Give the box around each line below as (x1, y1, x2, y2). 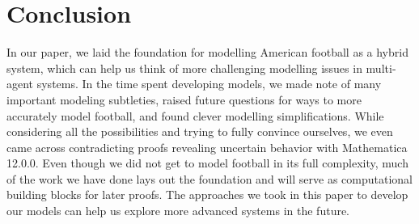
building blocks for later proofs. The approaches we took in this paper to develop (6, 186, 408, 203)
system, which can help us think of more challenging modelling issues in (6, 59, 362, 76)
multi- (366, 59, 396, 76)
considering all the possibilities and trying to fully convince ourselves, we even (6, 123, 393, 140)
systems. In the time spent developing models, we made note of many (36, 75, 382, 92)
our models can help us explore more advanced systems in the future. (6, 202, 350, 219)
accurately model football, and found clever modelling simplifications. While (6, 107, 384, 124)
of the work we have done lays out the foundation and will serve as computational (6, 170, 413, 187)
